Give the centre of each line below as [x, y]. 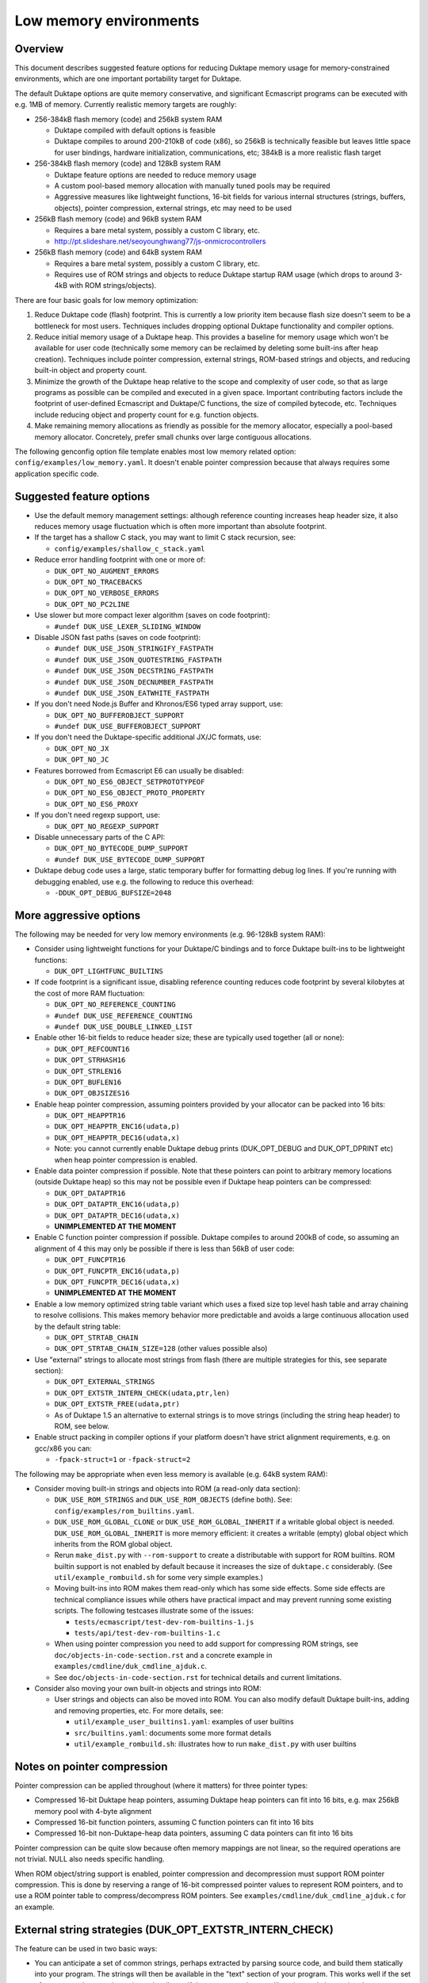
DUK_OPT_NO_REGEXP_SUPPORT [107, 826]
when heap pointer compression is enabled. [126, 1160]
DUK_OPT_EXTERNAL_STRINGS [105, 1382]
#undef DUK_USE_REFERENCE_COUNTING [124, 1016]
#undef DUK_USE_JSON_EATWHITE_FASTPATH [132, 693]
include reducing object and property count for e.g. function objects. [147, 414]
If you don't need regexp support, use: [97, 815]
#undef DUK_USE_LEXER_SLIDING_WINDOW [128, 626]
